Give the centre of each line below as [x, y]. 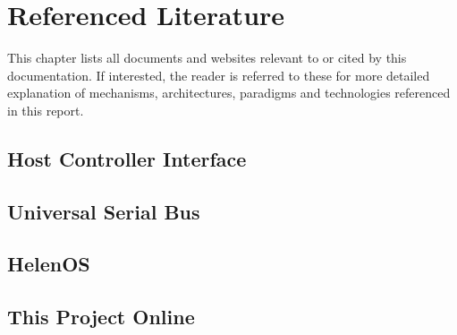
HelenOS [49, 264]
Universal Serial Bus [104, 211]
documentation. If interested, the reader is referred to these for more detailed [219, 75]
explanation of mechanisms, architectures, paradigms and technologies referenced [229, 93]
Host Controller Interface [127, 158]
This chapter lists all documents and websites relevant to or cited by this [207, 58]
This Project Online [101, 317]
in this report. [46, 110]
